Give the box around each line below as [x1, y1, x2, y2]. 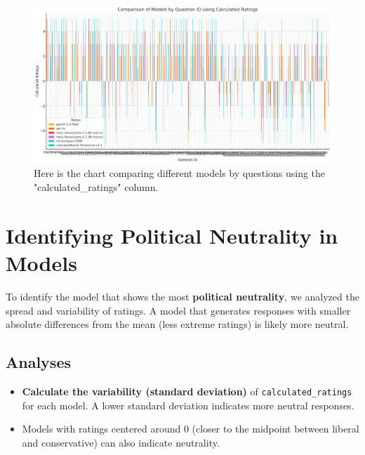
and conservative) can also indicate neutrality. [22, 435, 220, 449]
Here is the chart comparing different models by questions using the [34, 166, 326, 180]
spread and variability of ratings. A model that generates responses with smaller [6, 303, 351, 317]
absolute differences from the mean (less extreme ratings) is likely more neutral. [6, 317, 349, 331]
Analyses [6, 351, 71, 373]
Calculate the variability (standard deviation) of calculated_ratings [22, 383, 352, 398]
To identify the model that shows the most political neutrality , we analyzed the [6, 289, 359, 303]
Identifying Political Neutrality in [6, 220, 338, 249]
